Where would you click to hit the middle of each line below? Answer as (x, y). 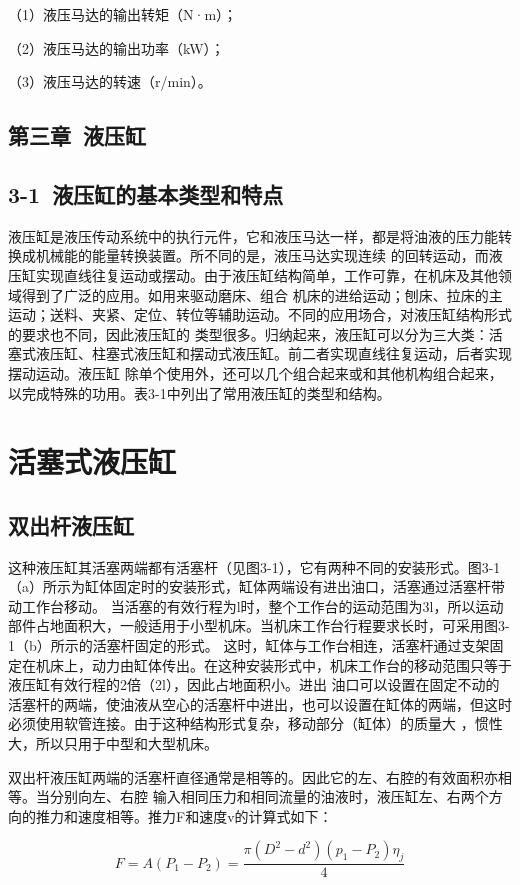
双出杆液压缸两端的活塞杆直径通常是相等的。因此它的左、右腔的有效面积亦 (253, 776)
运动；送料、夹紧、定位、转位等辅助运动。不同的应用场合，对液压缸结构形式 (260, 314)
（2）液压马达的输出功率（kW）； (116, 47)
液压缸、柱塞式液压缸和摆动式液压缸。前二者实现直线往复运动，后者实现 (273, 353)
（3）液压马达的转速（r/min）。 (110, 81)
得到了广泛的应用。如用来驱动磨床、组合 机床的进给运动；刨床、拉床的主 (262, 294)
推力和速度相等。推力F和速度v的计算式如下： (184, 815)
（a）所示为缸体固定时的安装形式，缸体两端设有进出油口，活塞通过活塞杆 (249, 586)
